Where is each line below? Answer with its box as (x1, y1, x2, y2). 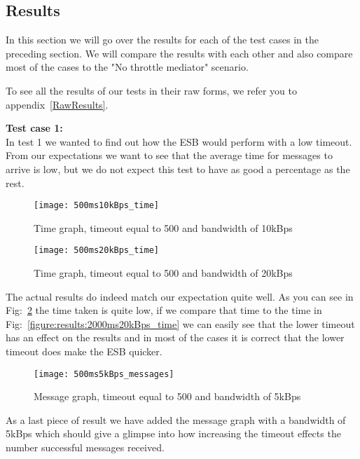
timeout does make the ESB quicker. (6, 344, 162, 359)
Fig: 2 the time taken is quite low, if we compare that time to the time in (6, 303, 322, 317)
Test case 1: (6, 121, 63, 135)
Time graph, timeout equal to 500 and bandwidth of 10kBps (34, 220, 293, 235)
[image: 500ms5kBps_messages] (34, 369, 174, 379)
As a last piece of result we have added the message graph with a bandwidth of (6, 412, 346, 427)
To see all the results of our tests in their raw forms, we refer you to (6, 83, 298, 97)
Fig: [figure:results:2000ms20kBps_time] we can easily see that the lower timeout (6, 316, 355, 331)
